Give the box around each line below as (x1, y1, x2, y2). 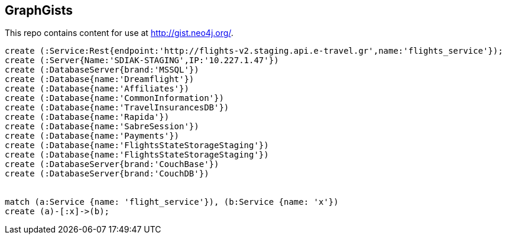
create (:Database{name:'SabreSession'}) (5, 122, 199, 132)
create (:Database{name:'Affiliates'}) (5, 84, 189, 94)
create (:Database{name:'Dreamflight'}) (5, 74, 194, 84)
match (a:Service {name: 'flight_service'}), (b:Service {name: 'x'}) (5, 197, 339, 207)
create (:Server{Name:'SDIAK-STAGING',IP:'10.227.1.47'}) (5, 55, 279, 66)
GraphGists (5, 3, 73, 18)
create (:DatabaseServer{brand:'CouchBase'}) (5, 159, 219, 169)
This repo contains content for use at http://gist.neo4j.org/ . (5, 28, 233, 38)
